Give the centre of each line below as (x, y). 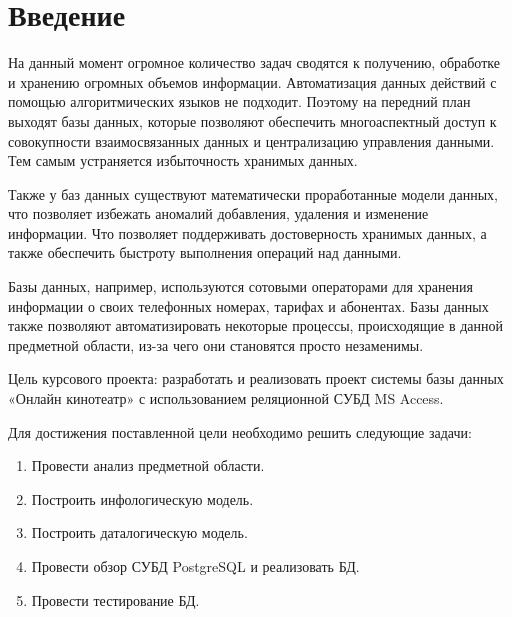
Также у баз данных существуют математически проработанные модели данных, (253, 193)
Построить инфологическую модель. (142, 498)
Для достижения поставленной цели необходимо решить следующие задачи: (240, 431)
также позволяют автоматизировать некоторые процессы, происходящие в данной (255, 325)
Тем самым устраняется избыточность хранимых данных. (183, 160)
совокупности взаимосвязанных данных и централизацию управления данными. (251, 140)
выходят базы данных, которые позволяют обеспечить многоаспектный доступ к (252, 120)
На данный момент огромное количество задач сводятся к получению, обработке (254, 62)
